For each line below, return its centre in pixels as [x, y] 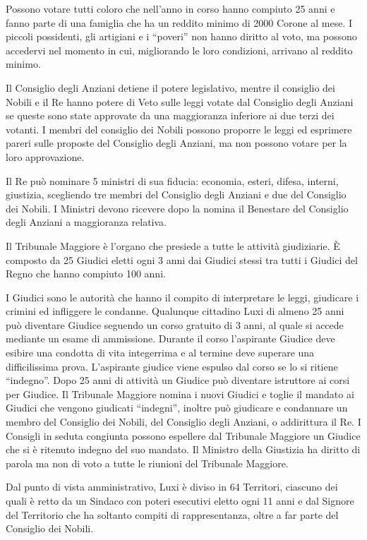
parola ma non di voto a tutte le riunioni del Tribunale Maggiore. [147, 463]
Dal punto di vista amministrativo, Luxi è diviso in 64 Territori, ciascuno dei [172, 487]
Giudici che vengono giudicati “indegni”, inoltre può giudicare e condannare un [177, 408]
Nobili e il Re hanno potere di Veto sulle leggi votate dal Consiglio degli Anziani [180, 101]
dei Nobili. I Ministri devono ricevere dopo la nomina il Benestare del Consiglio [177, 208]
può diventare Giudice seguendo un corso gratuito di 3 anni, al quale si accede [175, 324]
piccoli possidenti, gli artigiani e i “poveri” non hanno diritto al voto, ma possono [181, 36]
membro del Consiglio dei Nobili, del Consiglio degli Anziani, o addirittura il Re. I [183, 422]
